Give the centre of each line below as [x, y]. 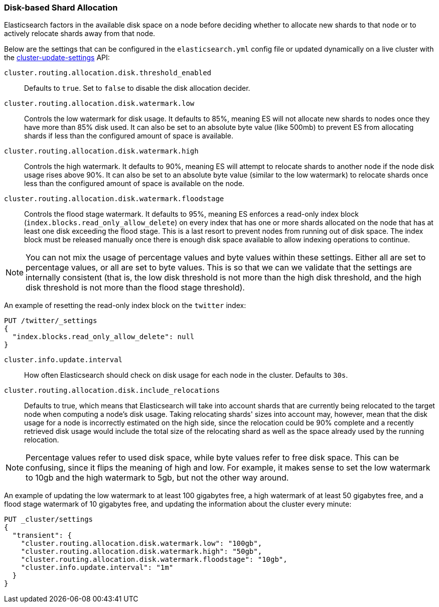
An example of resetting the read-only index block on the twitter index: [125, 306]
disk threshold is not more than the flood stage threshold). [135, 288]
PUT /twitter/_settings [51, 321]
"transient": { [42, 536]
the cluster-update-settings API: [57, 58]
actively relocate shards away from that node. [80, 34]
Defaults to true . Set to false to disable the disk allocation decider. [137, 88]
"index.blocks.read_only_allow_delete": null [103, 337]
